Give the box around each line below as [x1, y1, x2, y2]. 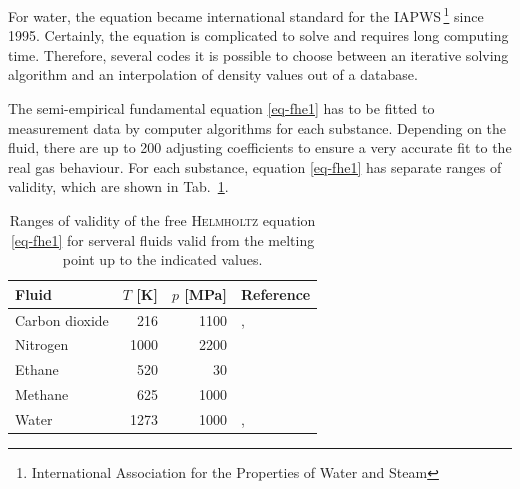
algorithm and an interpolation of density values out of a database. [8, 64, 418, 85]
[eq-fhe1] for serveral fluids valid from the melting [10, 229, 315, 250]
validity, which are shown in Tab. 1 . [8, 176, 229, 197]
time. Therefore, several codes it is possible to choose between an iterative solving [8, 44, 509, 65]
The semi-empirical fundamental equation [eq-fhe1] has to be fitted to [8, 98, 435, 119]
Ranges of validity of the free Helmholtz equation [9, 210, 316, 230]
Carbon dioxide [15, 309, 109, 330]
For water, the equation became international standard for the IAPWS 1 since [8, 3, 484, 26]
